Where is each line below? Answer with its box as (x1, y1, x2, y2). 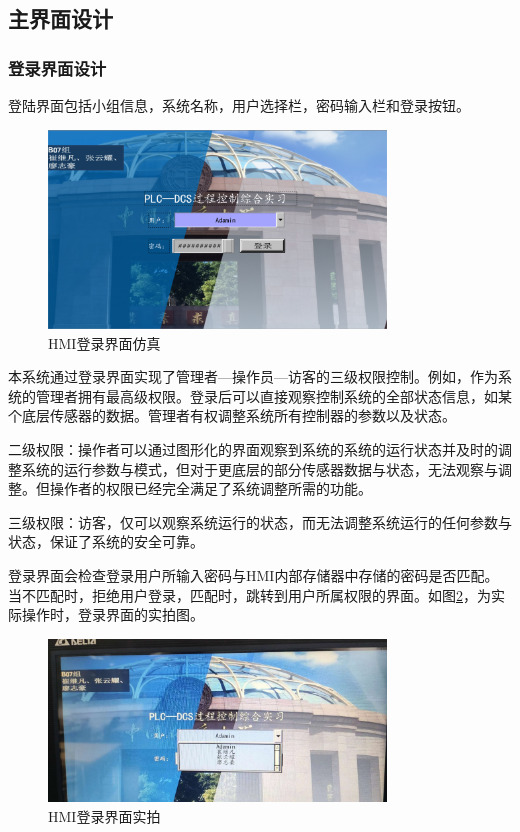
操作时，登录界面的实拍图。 (21, 604, 204, 625)
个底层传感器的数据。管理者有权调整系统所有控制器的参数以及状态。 (8, 405, 456, 426)
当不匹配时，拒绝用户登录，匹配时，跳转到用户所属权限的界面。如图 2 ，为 (8, 584, 491, 605)
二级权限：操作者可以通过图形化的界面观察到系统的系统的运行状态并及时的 (8, 438, 498, 459)
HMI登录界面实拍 (48, 805, 161, 826)
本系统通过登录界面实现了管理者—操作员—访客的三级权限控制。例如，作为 (8, 366, 498, 387)
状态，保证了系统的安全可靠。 (8, 531, 204, 552)
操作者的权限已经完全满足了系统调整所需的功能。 (49, 478, 372, 499)
